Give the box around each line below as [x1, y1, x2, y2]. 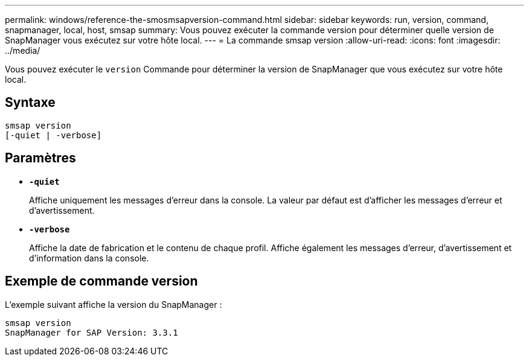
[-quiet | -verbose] [5, 130, 102, 140]
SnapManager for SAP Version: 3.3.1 [5, 327, 178, 337]
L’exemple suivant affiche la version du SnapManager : [5, 299, 222, 310]
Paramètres [5, 150, 76, 166]
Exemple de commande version [5, 273, 198, 289]
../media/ [5, 45, 40, 56]
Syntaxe [5, 95, 56, 110]
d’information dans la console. [29, 252, 149, 263]
